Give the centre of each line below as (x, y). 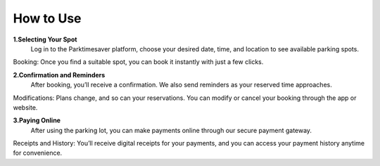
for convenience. (38, 153)
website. (25, 107)
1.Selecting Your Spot (45, 39)
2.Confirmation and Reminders (59, 75)
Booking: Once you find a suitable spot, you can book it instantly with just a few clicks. (138, 62)
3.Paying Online (37, 120)
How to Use (47, 18)
